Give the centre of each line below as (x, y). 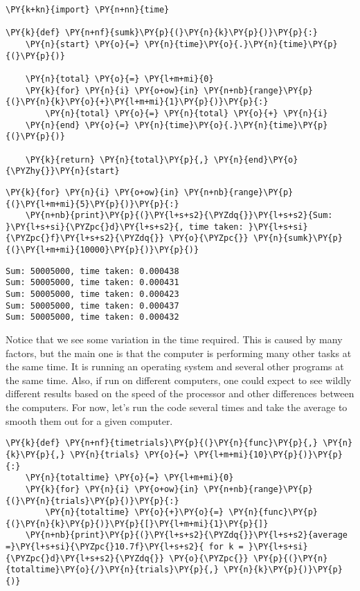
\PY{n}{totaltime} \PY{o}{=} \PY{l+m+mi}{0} (129, 478)
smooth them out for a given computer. (89, 420)
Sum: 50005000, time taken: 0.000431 (92, 283)
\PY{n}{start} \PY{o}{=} (82, 44)
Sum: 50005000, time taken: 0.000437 (92, 306)
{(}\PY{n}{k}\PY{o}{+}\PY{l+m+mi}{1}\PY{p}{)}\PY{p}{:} (137, 102)
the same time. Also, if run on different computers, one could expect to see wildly (179, 380)
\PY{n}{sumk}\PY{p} (298, 238)
